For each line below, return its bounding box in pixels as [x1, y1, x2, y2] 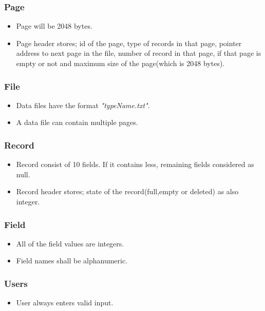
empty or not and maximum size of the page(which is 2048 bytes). [16, 58, 225, 68]
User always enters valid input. [16, 297, 113, 308]
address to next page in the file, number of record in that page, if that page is [16, 48, 261, 58]
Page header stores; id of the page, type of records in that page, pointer [16, 37, 242, 48]
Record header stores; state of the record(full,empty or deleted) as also [16, 186, 239, 197]
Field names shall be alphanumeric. [16, 255, 128, 266]
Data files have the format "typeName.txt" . [16, 99, 150, 110]
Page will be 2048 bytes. [16, 20, 92, 31]
